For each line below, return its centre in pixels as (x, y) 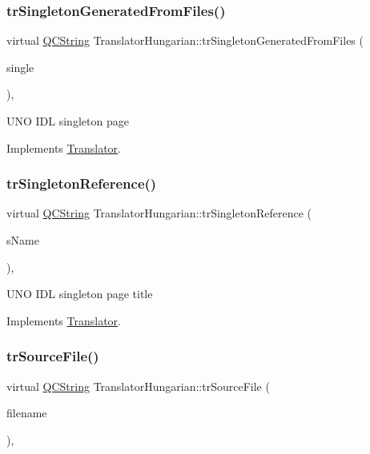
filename (27, 413)
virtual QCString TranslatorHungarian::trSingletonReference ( (159, 213)
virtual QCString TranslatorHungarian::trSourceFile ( (138, 386)
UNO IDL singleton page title (80, 294)
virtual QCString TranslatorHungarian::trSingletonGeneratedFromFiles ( (185, 40)
